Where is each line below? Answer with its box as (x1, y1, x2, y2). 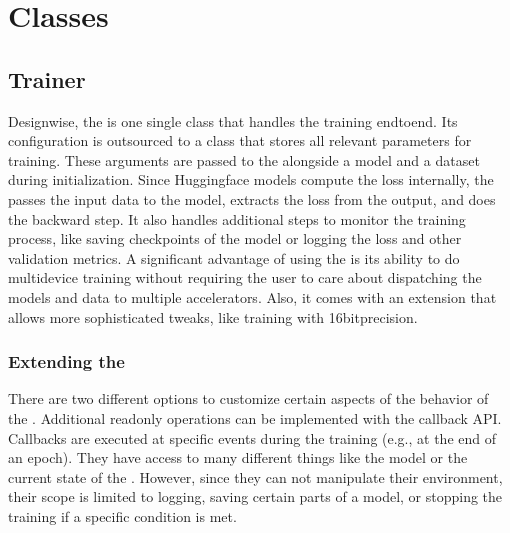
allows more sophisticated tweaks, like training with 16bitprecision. (8, 306, 418, 327)
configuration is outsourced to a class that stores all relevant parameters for (8, 130, 472, 151)
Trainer (8, 63, 86, 94)
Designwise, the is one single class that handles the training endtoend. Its (8, 110, 458, 131)
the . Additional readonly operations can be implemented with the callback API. (8, 407, 502, 428)
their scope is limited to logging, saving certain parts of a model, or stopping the (8, 486, 503, 507)
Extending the (8, 349, 125, 374)
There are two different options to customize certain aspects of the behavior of (8, 388, 489, 409)
